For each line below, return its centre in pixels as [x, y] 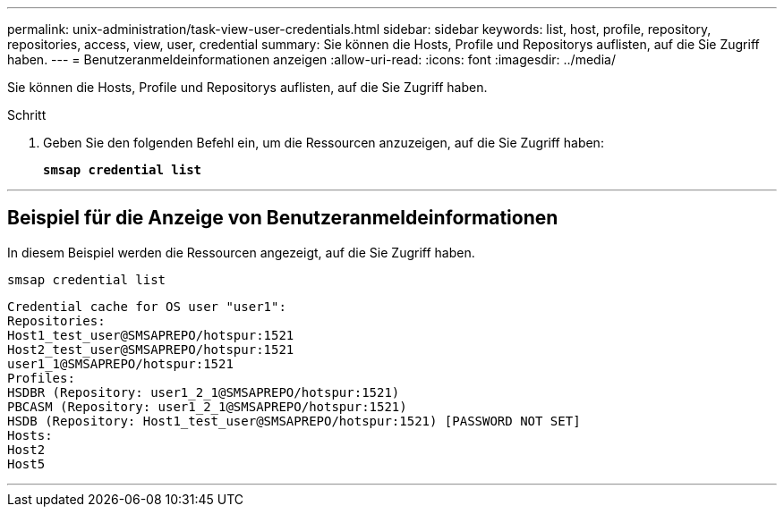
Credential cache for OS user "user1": [147, 306]
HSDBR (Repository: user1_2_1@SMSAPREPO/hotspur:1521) [204, 392]
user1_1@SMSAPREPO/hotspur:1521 [120, 363]
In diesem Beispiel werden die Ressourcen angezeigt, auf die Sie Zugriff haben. [241, 252]
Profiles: [41, 378]
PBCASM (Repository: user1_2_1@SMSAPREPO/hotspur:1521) [207, 406]
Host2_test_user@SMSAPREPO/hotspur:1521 [151, 349]
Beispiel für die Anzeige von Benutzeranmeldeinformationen [283, 218]
